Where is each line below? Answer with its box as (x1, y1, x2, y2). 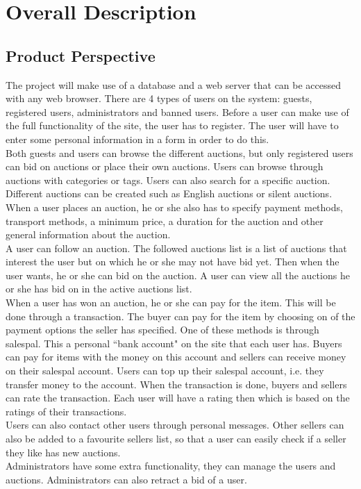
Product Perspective (6, 44, 156, 66)
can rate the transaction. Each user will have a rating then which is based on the (6, 390, 350, 405)
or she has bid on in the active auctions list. (6, 281, 192, 296)
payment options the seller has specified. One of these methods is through (6, 322, 319, 337)
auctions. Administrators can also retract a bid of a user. (6, 472, 247, 486)
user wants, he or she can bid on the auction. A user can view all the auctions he (6, 267, 350, 282)
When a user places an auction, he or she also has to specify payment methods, (6, 199, 343, 214)
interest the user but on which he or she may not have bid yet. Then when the (6, 254, 339, 269)
